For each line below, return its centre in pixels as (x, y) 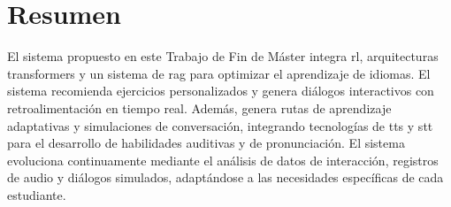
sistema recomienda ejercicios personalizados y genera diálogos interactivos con (221, 91)
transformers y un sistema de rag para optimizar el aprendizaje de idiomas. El (219, 73)
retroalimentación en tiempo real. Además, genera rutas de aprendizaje (199, 107)
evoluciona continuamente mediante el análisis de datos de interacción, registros (223, 160)
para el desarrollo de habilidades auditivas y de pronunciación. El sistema (206, 143)
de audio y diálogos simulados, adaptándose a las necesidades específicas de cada (225, 177)
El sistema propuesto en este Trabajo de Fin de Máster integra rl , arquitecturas (223, 56)
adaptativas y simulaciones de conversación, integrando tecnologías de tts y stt (220, 125)
